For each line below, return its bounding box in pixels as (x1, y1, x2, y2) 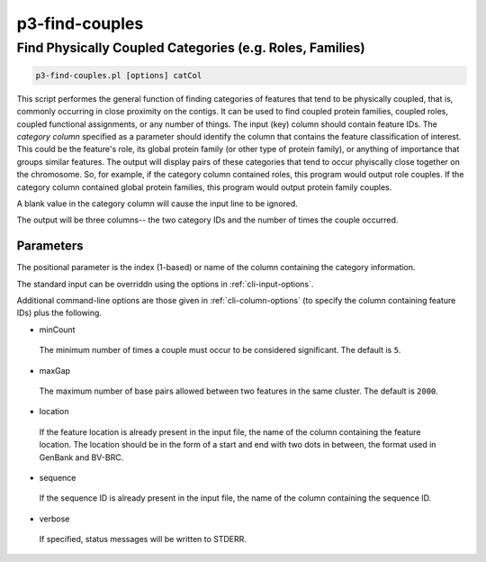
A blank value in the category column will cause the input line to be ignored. (16, 198, 299, 209)
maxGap (39, 365, 71, 376)
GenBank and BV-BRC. (39, 451, 124, 463)
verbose (39, 513, 70, 524)
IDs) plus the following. (16, 307, 103, 319)
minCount (39, 324, 76, 335)
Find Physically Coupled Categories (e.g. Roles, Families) (16, 40, 365, 56)
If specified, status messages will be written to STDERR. (39, 534, 247, 545)
